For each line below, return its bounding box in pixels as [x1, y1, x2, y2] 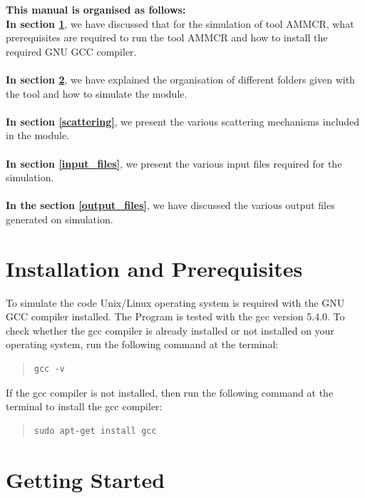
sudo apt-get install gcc [34, 425, 157, 436]
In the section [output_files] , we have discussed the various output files [6, 198, 335, 213]
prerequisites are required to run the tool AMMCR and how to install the [6, 30, 328, 45]
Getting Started [6, 464, 165, 494]
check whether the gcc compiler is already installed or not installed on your [6, 322, 334, 337]
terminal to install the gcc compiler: [6, 399, 163, 414]
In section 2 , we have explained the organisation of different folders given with [6, 71, 355, 86]
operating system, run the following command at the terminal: [6, 337, 279, 352]
